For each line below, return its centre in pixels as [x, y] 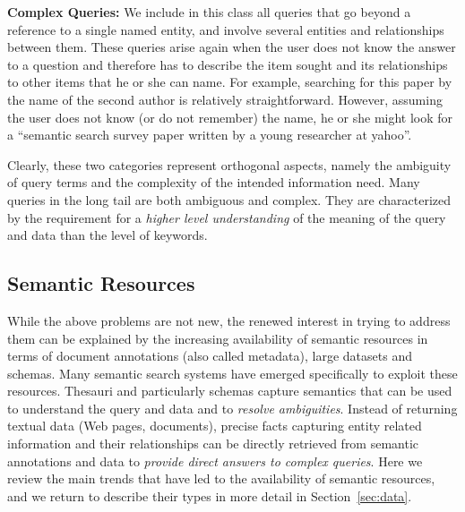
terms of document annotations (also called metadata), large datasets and [210, 356]
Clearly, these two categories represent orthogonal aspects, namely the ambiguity [229, 164]
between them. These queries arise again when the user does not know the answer [232, 47]
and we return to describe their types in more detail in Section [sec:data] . [210, 495]
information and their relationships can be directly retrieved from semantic [213, 444]
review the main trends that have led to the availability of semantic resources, [221, 478]
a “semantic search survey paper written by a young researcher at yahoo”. [210, 135]
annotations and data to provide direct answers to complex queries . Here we [215, 461]
